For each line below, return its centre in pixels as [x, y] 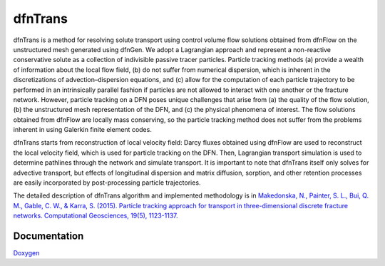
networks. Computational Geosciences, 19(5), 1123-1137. [96, 216]
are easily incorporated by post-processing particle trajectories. [107, 183]
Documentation [48, 236]
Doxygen [26, 253]
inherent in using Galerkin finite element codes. [83, 130]
